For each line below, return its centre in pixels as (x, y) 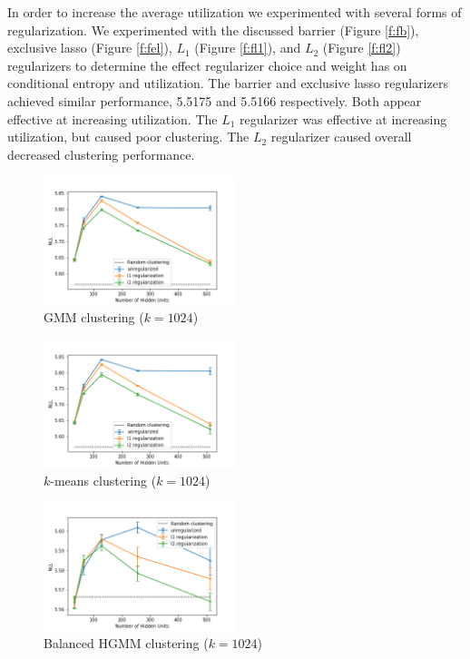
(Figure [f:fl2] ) (362, 48)
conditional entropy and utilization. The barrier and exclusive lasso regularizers (228, 83)
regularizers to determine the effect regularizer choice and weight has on (207, 65)
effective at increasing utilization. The (113, 118)
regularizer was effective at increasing (343, 118)
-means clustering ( (103, 480)
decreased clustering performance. (101, 154)
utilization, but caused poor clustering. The (128, 137)
